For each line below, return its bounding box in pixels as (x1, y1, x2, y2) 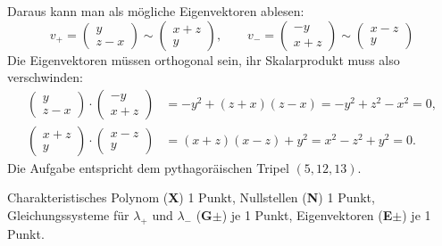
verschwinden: (7, 68, 83, 86)
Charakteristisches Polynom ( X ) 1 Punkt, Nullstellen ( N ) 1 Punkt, (7, 188, 375, 207)
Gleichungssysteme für (7, 206, 129, 225)
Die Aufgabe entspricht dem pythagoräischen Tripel (7, 158, 289, 176)
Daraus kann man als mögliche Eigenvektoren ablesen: (7, 2, 304, 20)
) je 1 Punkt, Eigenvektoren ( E (221, 206, 393, 225)
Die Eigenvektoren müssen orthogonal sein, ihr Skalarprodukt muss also (7, 50, 400, 69)
